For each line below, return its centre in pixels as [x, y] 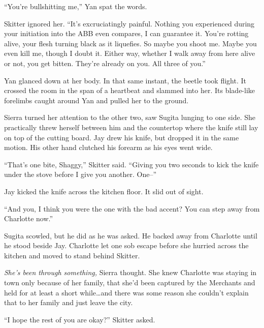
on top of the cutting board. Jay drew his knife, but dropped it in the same [122, 137]
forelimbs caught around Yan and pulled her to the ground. [96, 100]
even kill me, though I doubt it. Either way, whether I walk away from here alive [130, 53]
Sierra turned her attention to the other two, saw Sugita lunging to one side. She [130, 117]
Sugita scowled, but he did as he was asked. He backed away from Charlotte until [131, 235]
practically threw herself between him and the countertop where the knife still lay [131, 127]
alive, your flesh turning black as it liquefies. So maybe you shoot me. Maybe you [130, 43]
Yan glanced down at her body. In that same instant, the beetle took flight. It [125, 80]
